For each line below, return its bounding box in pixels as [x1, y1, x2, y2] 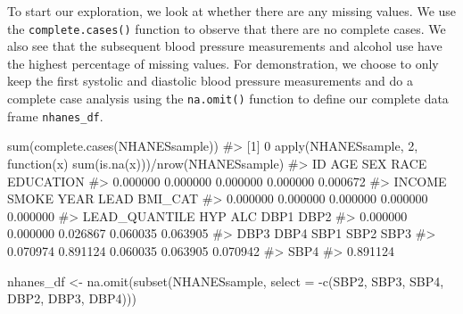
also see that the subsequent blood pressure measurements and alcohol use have [7, 37, 442, 55]
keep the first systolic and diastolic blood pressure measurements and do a [7, 71, 413, 90]
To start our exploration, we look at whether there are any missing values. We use [7, 2, 457, 20]
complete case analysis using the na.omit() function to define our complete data [7, 89, 449, 108]
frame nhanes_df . [7, 106, 103, 125]
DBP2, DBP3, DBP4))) [7, 289, 136, 308]
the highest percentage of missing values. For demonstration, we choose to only [7, 54, 439, 72]
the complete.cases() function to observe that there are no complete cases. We [7, 19, 446, 37]
